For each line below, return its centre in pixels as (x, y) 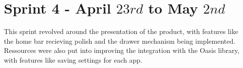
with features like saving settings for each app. (73, 59)
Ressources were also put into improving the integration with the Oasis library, (122, 50)
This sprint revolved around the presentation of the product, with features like (121, 31)
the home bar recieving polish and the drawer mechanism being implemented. (120, 41)
